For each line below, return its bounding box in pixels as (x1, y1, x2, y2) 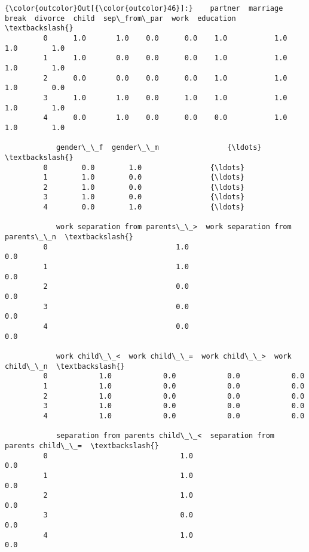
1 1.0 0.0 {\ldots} (43, 173, 244, 182)
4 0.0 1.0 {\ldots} (43, 203, 244, 212)
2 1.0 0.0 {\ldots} (43, 183, 244, 192)
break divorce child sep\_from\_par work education (5, 14, 236, 23)
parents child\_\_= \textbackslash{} (5, 441, 159, 450)
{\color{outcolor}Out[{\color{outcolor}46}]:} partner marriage (5, 4, 283, 13)
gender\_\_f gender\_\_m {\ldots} (56, 143, 262, 152)
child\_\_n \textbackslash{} (5, 362, 125, 371)
